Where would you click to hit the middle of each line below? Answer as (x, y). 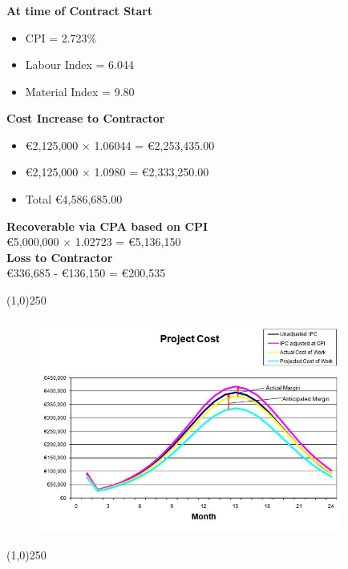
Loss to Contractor (60, 257)
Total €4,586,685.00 (74, 199)
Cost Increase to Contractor (86, 118)
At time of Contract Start (80, 10)
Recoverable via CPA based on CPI (107, 226)
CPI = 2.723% (61, 37)
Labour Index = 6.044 (79, 65)
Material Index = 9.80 (80, 91)
